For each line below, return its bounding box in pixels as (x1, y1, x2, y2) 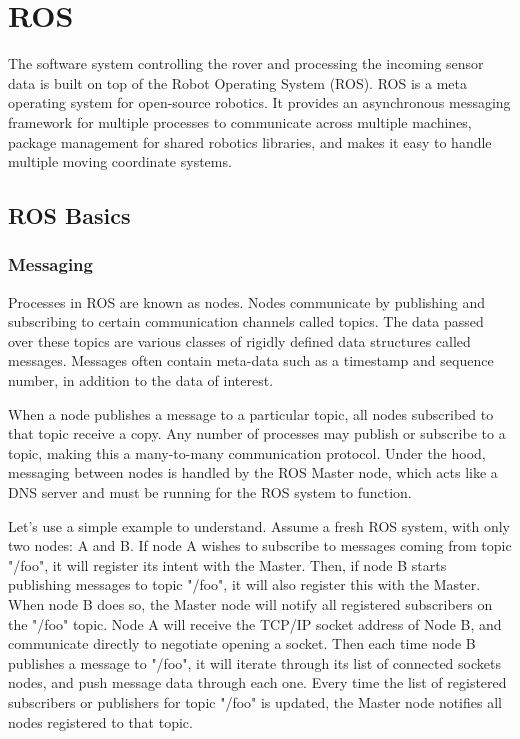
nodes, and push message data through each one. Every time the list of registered (8, 672, 507, 693)
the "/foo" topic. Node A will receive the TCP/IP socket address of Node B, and (8, 613, 502, 634)
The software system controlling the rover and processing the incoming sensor (8, 53, 484, 74)
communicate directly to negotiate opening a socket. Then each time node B (8, 633, 476, 654)
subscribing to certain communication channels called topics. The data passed (8, 311, 484, 332)
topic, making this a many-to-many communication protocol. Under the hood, (8, 442, 486, 463)
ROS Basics (8, 200, 131, 231)
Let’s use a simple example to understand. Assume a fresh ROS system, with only (8, 515, 510, 536)
